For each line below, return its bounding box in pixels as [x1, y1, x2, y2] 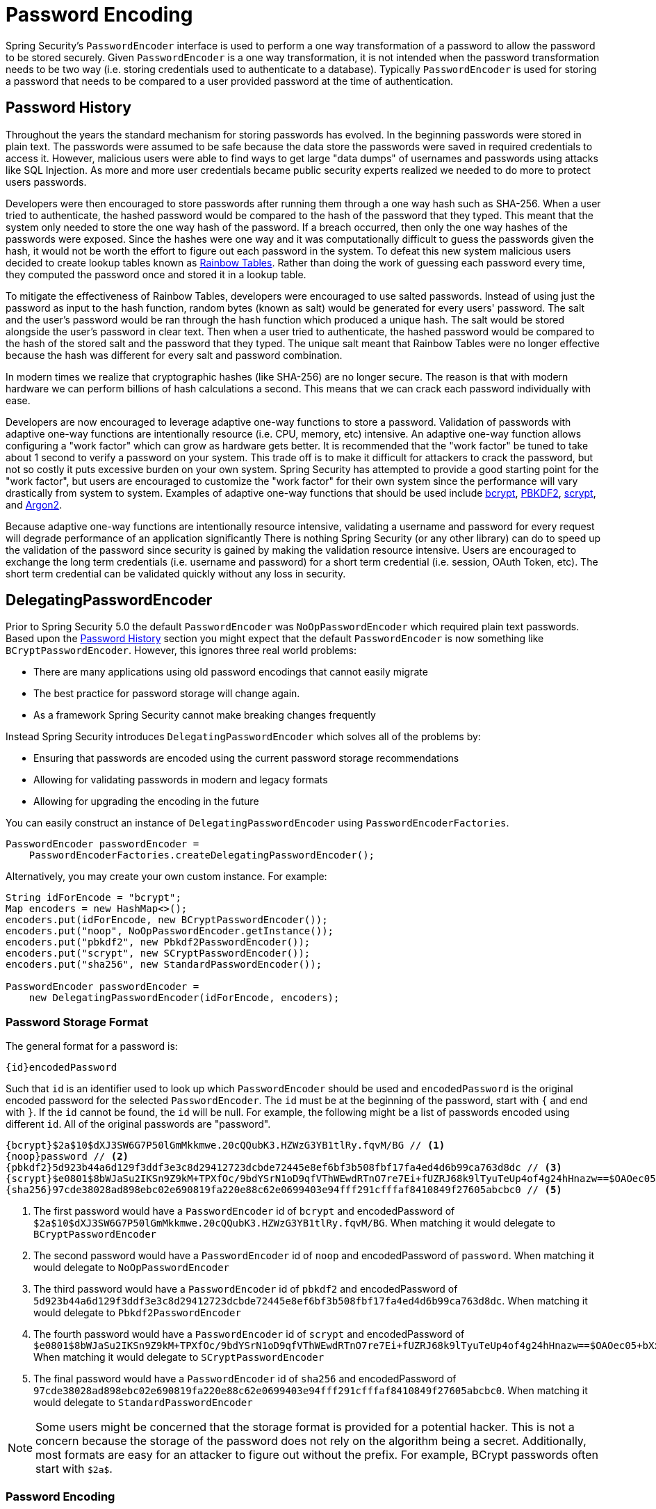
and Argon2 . [6, 498, 63, 511]
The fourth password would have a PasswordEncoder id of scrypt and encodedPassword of [33, 1328, 465, 1341]
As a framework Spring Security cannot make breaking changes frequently [33, 709, 376, 721]
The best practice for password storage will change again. [33, 687, 300, 700]
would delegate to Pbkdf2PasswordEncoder [33, 1307, 241, 1319]
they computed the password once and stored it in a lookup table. [6, 268, 306, 280]
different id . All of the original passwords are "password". [6, 1118, 271, 1131]
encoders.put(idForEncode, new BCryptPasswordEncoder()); [6, 914, 328, 926]
